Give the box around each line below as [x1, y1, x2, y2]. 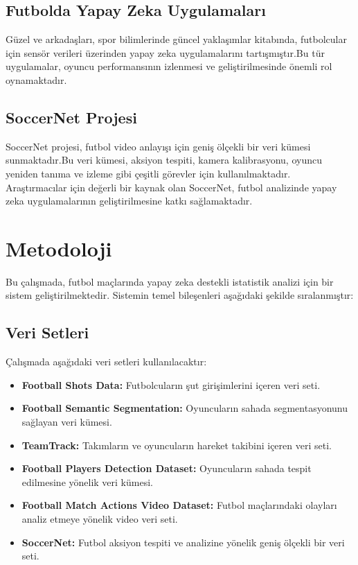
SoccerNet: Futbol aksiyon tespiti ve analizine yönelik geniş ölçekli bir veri [21, 534, 345, 549]
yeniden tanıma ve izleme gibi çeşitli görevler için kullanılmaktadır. [6, 166, 291, 180]
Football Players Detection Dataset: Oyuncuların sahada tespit [21, 461, 312, 476]
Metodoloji [6, 234, 112, 262]
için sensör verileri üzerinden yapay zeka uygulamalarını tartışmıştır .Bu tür [6, 45, 325, 60]
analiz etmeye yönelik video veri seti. [21, 512, 178, 526]
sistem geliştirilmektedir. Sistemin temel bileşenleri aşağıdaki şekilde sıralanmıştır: [6, 288, 354, 302]
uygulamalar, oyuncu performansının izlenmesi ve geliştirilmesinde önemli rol [6, 59, 332, 73]
